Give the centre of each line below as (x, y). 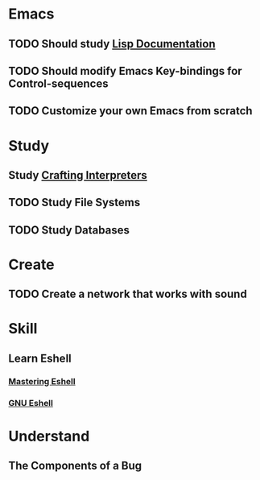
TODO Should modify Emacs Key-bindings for (126, 70)
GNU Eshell (31, 403)
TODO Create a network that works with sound (128, 294)
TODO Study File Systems (74, 203)
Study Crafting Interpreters (78, 175)
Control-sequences (58, 83)
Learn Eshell (40, 358)
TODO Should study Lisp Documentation (112, 44)
